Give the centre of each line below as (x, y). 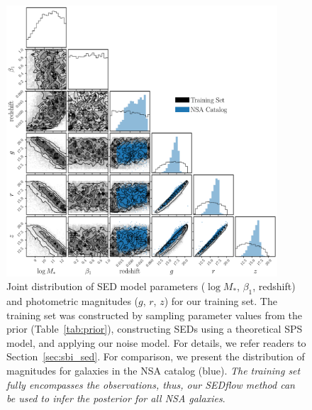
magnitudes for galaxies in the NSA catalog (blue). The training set (154, 370)
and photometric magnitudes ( (73, 300)
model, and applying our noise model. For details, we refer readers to (156, 342)
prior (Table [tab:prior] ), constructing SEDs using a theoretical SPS (155, 329)
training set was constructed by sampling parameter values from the (155, 315)
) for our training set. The (221, 300)
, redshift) (274, 286)
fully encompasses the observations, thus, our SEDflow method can (151, 384)
